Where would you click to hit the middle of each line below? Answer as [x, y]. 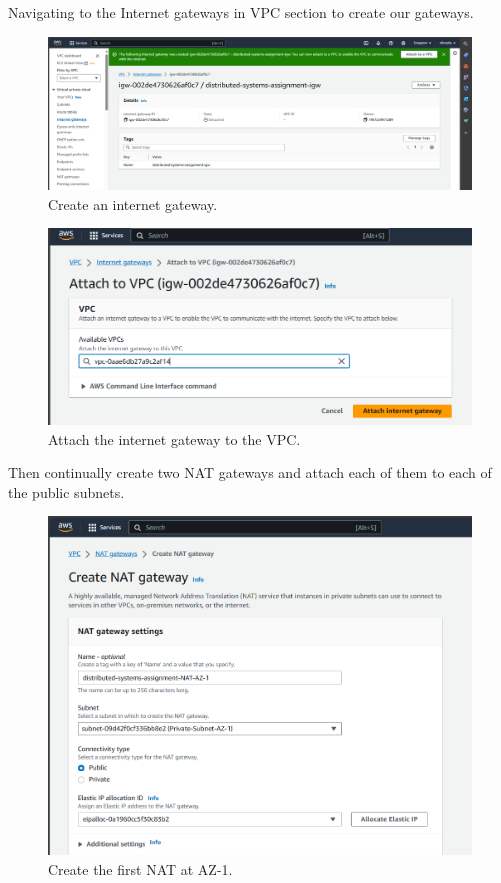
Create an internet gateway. [133, 203]
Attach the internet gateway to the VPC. [174, 438]
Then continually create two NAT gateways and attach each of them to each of [250, 472]
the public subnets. [66, 491]
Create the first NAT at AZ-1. [140, 868]
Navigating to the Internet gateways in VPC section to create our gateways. [241, 12]
